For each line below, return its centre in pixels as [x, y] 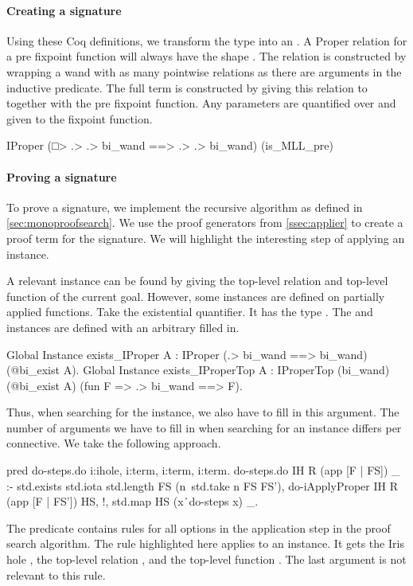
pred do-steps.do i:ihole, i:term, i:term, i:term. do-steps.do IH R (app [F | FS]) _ [203, 470]
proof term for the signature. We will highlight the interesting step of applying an [206, 238]
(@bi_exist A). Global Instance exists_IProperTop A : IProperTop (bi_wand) [198, 370]
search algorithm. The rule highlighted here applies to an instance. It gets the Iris [205, 543]
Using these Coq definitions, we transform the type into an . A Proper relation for [207, 40]
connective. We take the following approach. [114, 443]
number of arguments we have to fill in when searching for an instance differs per [204, 427]
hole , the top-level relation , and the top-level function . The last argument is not [206, 559]
